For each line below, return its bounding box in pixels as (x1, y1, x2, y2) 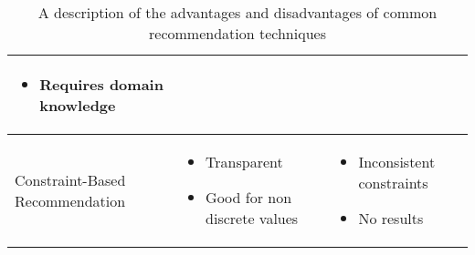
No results (358, 208, 424, 229)
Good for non (206, 187, 292, 208)
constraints (358, 172, 428, 193)
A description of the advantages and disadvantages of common (37, 2, 438, 23)
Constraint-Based (15, 168, 126, 190)
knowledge (39, 95, 116, 116)
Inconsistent (358, 151, 436, 172)
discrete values (206, 208, 299, 229)
